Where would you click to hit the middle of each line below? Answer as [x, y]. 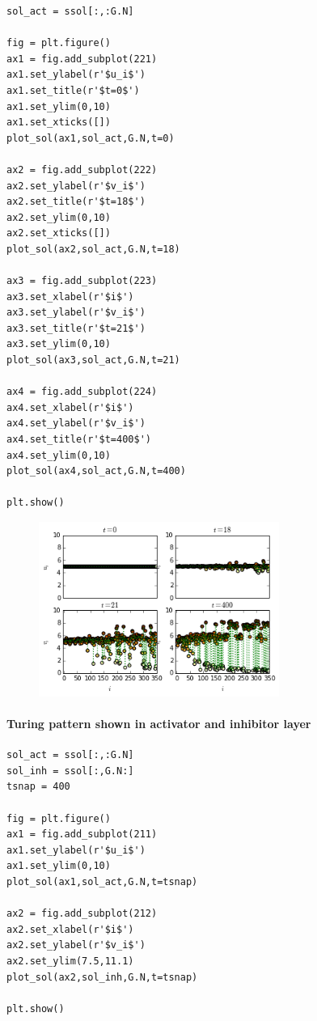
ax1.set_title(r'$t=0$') [73, 90]
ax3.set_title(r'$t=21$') [76, 328]
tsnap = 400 [38, 787]
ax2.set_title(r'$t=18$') [76, 202]
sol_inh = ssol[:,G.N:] [70, 771]
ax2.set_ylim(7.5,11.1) [70, 962]
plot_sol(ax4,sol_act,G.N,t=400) [96, 471]
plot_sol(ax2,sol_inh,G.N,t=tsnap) [102, 977]
